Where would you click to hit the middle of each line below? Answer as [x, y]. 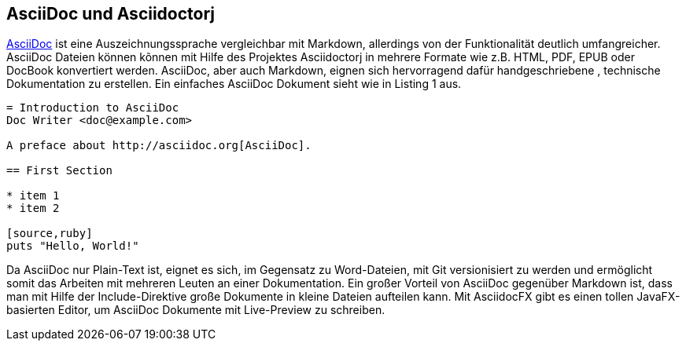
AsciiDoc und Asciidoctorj [111, 14]
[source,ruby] [50, 234]
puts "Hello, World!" [73, 246]
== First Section [59, 171]
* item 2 [33, 208]
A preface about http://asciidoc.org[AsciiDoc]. [159, 146]
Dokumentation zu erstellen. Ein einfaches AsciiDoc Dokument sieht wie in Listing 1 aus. [234, 84]
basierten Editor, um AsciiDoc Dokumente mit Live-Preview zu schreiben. [196, 310]
